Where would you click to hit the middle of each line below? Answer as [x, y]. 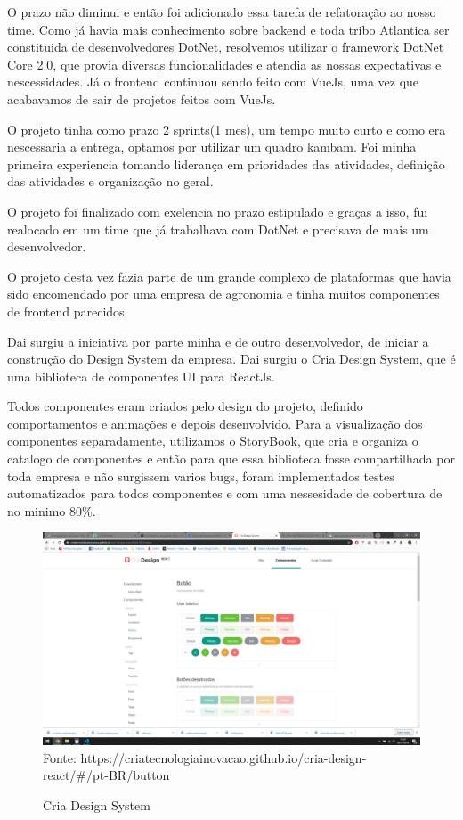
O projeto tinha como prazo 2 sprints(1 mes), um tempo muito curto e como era [227, 129]
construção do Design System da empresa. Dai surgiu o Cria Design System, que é [231, 359]
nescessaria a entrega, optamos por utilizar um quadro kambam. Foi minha [212, 147]
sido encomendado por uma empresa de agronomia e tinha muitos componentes [223, 294]
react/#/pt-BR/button [106, 775]
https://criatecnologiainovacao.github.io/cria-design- [223, 757]
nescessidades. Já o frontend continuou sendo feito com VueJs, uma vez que [213, 82]
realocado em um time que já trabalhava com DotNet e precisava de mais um [218, 229]
